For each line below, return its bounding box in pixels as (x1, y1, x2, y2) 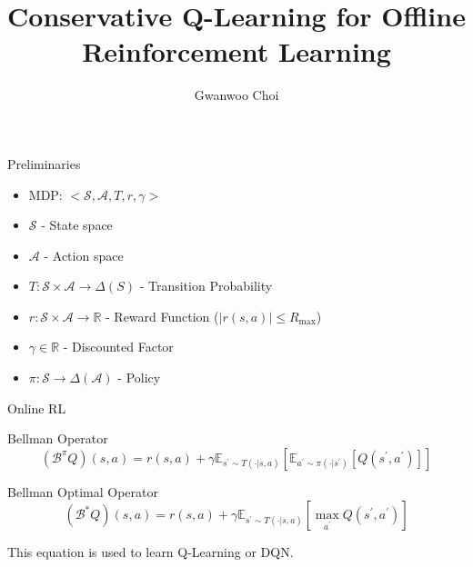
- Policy (117, 368, 161, 387)
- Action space (44, 245, 124, 264)
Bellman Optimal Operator (7, 482, 158, 501)
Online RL (7, 398, 66, 417)
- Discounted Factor (63, 337, 174, 356)
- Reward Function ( (106, 306, 219, 325)
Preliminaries (7, 154, 81, 173)
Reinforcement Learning (82, 33, 391, 70)
